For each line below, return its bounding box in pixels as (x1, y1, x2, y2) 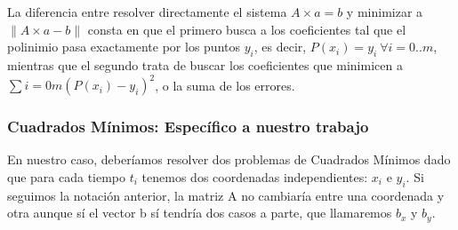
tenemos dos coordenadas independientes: (141, 167, 368, 186)
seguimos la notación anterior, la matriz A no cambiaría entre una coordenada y (7, 186, 445, 204)
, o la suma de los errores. (155, 75, 295, 94)
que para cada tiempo (7, 167, 126, 186)
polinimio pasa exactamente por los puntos (7, 37, 240, 56)
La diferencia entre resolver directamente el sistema (7, 3, 287, 20)
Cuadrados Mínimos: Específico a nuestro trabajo (7, 115, 369, 137)
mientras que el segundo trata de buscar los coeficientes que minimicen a (7, 55, 403, 74)
